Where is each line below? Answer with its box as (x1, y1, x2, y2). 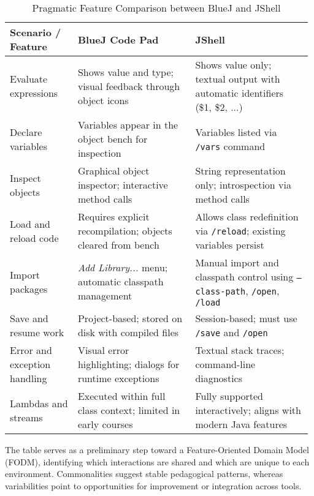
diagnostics (195, 371, 242, 385)
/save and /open (195, 325, 268, 339)
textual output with (195, 72, 280, 86)
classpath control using (195, 269, 294, 284)
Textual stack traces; (195, 343, 285, 357)
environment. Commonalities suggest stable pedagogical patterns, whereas (5, 467, 283, 480)
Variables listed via (195, 124, 277, 139)
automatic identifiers (195, 86, 284, 100)
